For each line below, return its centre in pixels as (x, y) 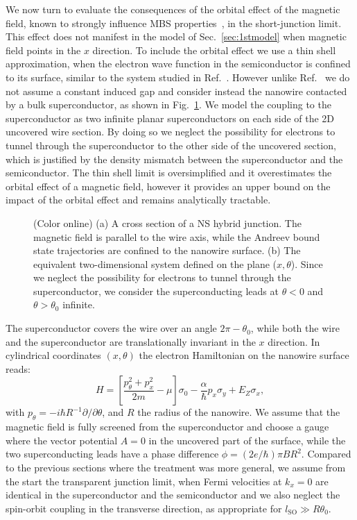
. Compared (326, 454)
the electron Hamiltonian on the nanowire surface (244, 355)
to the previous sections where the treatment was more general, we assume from (176, 468)
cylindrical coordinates (53, 355)
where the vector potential (62, 440)
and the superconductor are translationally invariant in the (131, 341)
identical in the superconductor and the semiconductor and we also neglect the (173, 495)
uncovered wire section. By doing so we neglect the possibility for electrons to (171, 132)
